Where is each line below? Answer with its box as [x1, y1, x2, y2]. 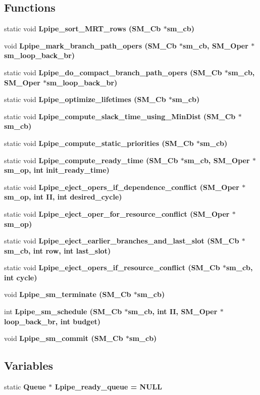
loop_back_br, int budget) [4, 316, 101, 326]
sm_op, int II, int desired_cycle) [4, 191, 122, 202]
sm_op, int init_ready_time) [4, 165, 110, 175]
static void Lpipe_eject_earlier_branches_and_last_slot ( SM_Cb [4, 235, 239, 246]
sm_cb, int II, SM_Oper [128, 306, 218, 317]
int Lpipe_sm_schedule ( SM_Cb [4, 306, 122, 317]
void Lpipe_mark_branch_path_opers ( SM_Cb [4, 40, 177, 51]
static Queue [4, 381, 46, 392]
